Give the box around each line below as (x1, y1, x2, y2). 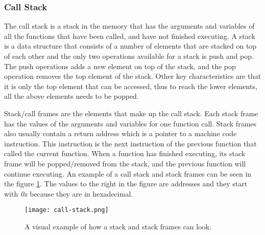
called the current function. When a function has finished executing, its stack (4, 148, 246, 159)
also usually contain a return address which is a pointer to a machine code (4, 128, 237, 139)
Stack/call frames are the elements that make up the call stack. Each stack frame (4, 108, 258, 118)
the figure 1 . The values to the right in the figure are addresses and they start (4, 178, 248, 189)
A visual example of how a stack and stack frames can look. (25, 221, 211, 231)
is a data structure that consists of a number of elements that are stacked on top (4, 40, 257, 51)
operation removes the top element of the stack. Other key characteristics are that (4, 71, 261, 81)
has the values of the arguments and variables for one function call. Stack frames (4, 118, 257, 129)
